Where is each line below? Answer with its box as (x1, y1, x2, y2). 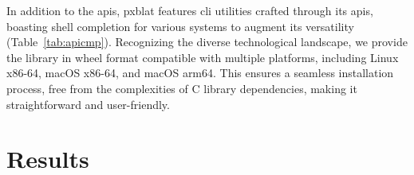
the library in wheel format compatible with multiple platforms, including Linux (6, 49, 399, 65)
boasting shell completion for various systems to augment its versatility (6, 17, 354, 34)
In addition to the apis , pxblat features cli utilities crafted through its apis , (6, 2, 373, 18)
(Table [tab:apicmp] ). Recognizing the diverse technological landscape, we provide (6, 33, 408, 50)
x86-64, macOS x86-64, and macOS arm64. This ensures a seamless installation (6, 64, 394, 81)
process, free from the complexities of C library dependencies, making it (6, 80, 357, 96)
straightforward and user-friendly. (6, 95, 170, 112)
